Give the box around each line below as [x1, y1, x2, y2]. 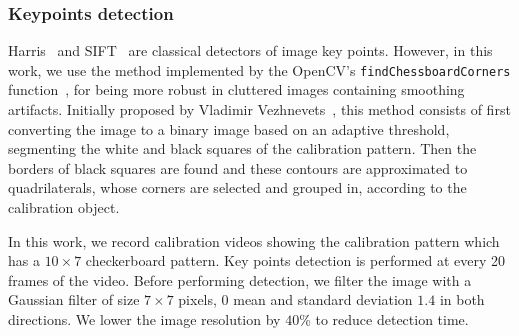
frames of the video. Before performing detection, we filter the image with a [8, 269, 472, 290]
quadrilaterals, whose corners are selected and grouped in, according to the [8, 177, 467, 198]
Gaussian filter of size [8, 289, 140, 310]
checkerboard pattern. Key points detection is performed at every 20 [85, 250, 506, 271]
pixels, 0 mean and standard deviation [178, 289, 413, 310]
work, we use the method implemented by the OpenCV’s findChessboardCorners [8, 59, 511, 80]
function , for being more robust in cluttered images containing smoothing [8, 79, 465, 100]
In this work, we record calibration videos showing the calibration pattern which [8, 230, 500, 251]
